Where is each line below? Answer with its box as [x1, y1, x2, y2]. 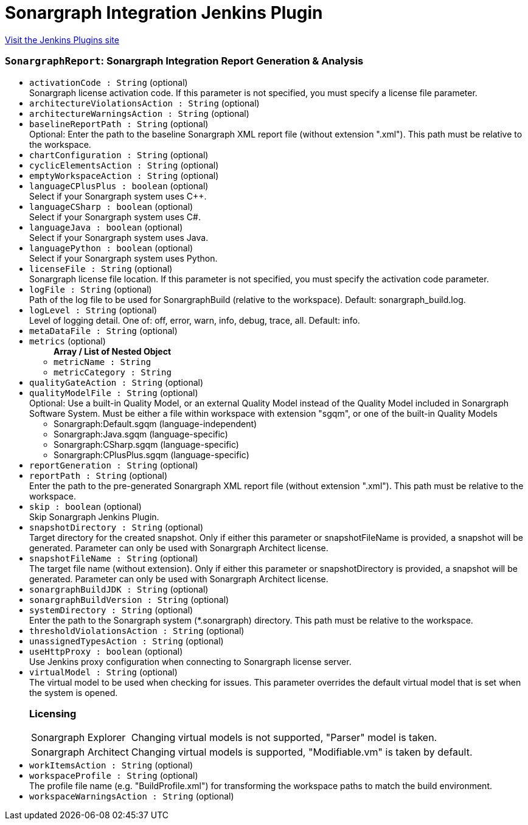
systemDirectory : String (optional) [29, 604, 193, 615]
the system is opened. [29, 687, 118, 698]
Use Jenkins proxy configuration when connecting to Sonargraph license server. [29, 656, 352, 667]
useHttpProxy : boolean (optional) [29, 646, 183, 656]
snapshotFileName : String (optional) [29, 552, 198, 563]
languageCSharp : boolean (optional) [29, 201, 193, 212]
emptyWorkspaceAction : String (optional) [29, 170, 219, 181]
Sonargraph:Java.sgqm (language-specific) [54, 428, 228, 439]
